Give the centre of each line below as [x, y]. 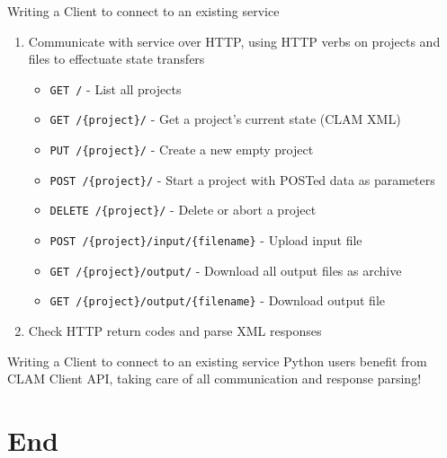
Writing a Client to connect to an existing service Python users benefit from [217, 361]
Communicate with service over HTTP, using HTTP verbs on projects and [234, 41]
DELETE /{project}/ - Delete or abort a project [183, 210]
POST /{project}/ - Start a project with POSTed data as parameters [242, 179]
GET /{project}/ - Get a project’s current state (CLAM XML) [225, 119]
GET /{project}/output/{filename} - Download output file [218, 300]
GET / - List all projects [116, 88]
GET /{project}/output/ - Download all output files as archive [226, 270]
